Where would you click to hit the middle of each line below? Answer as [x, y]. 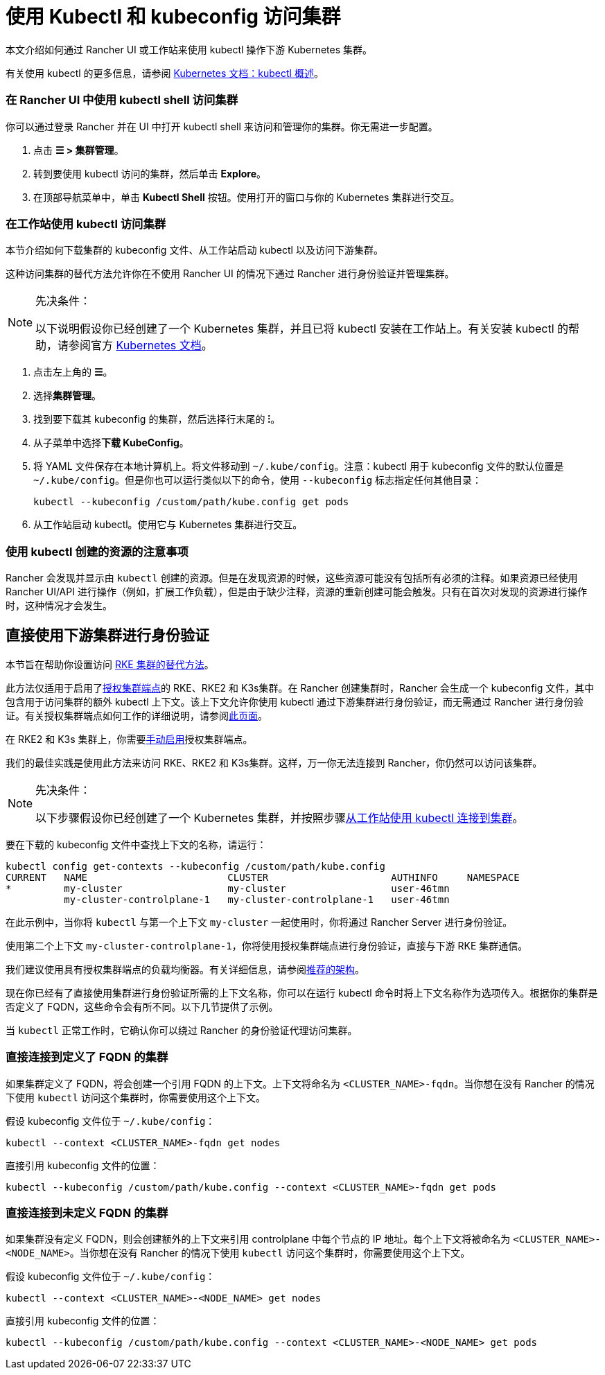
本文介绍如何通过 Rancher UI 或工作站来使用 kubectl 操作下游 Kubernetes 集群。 [189, 49]
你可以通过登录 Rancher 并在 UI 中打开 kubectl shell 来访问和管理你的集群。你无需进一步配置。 [222, 126]
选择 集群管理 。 [67, 396]
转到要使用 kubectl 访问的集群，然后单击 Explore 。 [150, 173]
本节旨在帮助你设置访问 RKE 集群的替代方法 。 [110, 664]
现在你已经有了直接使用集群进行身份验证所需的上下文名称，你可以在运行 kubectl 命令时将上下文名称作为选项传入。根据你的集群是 [302, 992]
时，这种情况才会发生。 [59, 605]
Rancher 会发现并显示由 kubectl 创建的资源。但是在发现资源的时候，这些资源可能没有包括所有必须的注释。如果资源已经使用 [292, 578]
